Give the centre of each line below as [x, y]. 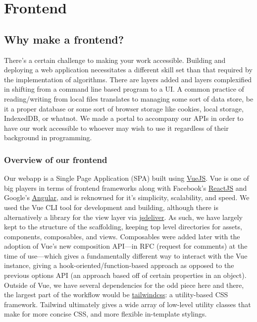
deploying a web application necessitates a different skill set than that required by [128, 70]
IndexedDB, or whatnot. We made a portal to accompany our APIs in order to [124, 118]
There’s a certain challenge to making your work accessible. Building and [115, 60]
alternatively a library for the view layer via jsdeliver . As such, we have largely [123, 217]
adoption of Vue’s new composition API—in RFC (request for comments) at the [126, 246]
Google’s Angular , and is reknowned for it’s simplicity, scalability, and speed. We [127, 197]
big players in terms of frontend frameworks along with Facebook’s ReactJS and [126, 188]
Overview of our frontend [56, 159]
